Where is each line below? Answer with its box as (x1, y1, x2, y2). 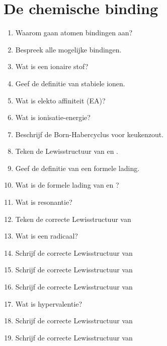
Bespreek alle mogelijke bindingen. (15, 44, 122, 54)
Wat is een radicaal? (15, 230, 78, 241)
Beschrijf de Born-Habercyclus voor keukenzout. (15, 129, 164, 139)
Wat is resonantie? (15, 197, 72, 207)
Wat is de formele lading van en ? (15, 180, 119, 190)
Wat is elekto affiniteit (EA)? (15, 95, 106, 105)
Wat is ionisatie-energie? (15, 112, 91, 123)
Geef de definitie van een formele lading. (15, 162, 140, 173)
